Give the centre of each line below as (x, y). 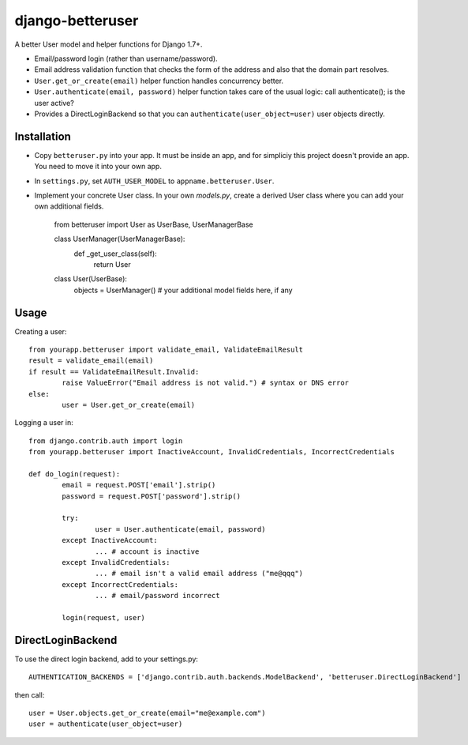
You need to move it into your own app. (98, 167)
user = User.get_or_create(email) (129, 404)
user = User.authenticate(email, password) (180, 529)
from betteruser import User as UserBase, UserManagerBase (154, 224)
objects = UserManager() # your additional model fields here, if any (183, 290)
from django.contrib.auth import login (106, 441)
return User (112, 264)
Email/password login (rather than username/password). (126, 58)
